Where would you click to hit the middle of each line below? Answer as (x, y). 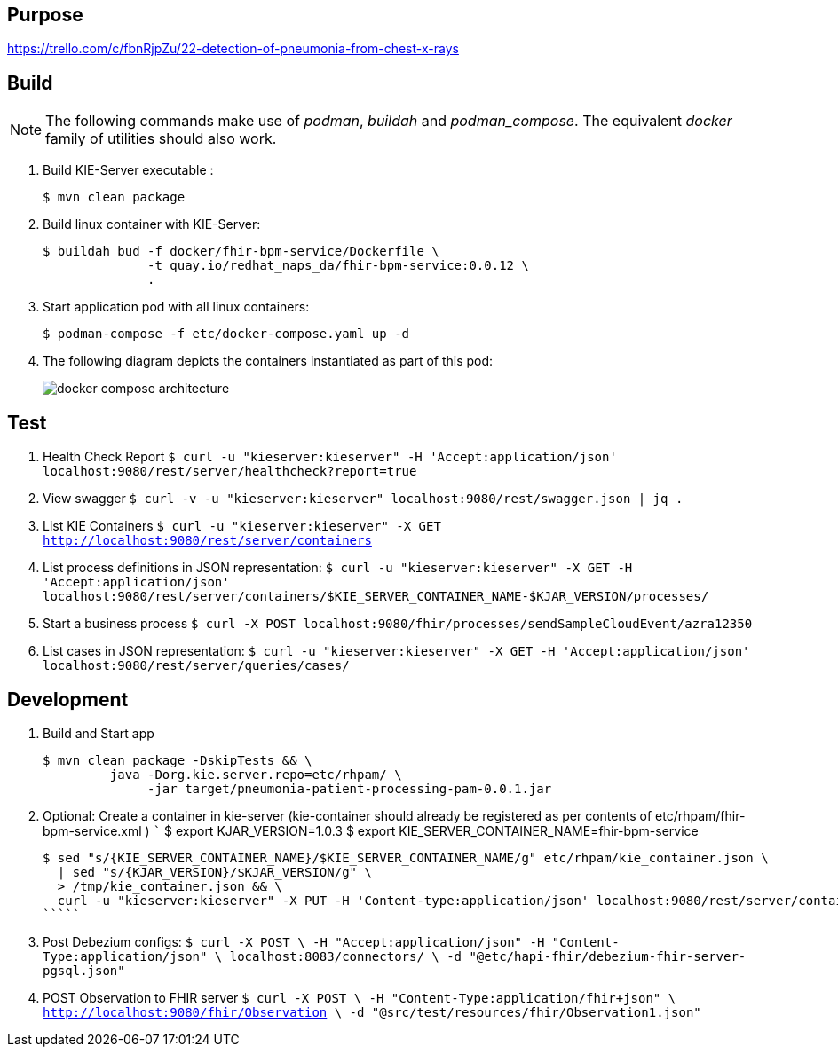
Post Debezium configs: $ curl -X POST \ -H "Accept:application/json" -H (294, 941)
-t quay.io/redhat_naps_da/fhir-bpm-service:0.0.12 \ (338, 266)
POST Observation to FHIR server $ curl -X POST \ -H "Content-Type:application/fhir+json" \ (360, 997)
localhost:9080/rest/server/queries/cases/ (196, 666)
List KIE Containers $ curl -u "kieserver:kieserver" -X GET (242, 526)
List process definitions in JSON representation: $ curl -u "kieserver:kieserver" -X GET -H (338, 568)
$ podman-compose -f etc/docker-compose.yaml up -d (226, 334)
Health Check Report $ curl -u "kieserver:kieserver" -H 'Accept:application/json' (330, 457)
